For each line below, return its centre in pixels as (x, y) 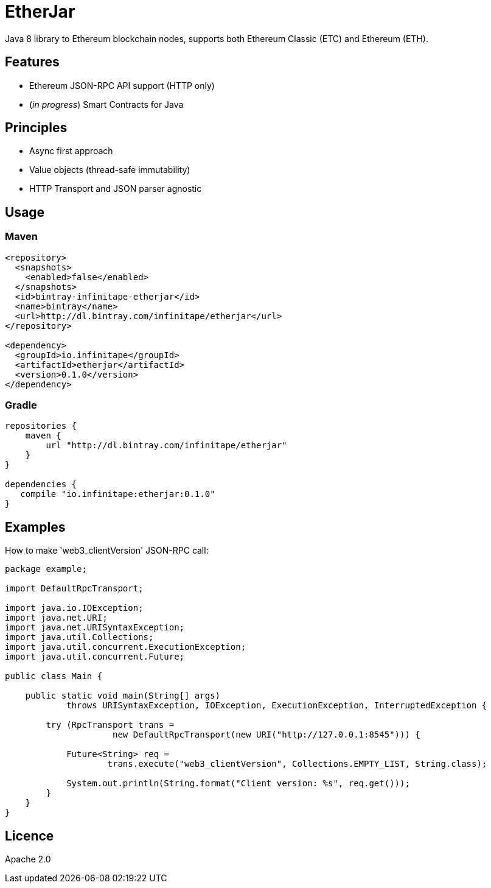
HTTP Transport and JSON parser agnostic (116, 189)
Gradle (21, 405)
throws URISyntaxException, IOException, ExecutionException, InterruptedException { (277, 706)
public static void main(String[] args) (123, 696)
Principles (36, 128)
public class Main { (54, 676)
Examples (35, 527)
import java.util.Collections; (79, 637)
